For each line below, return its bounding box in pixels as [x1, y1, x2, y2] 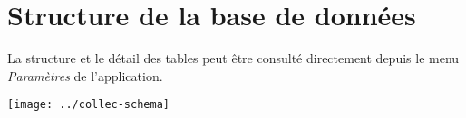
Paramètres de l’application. [7, 66, 163, 85]
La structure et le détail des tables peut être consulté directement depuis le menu [7, 49, 460, 68]
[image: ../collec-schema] [7, 98, 170, 112]
